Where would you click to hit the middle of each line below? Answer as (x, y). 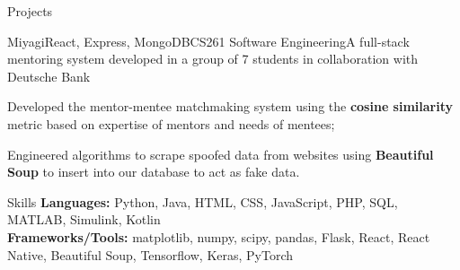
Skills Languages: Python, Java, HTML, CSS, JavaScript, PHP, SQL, (203, 201)
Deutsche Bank (49, 76)
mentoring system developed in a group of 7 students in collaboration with (213, 59)
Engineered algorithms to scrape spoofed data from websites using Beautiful (221, 154)
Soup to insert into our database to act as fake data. (154, 172)
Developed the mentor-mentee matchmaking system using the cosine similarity (230, 106)
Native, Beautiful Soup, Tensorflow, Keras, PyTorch (150, 254)
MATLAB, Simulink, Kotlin (84, 219)
